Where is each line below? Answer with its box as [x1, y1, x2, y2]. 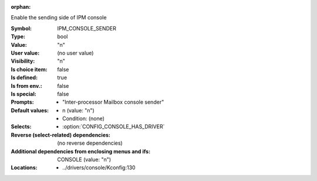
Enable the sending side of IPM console [11, 14, 107, 21]
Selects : [11, 123, 32, 130]
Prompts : [11, 98, 35, 105]
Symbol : [11, 25, 32, 32]
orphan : [11, 4, 31, 10]
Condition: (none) [62, 115, 105, 122]
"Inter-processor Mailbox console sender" [62, 98, 164, 105]
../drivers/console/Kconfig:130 [62, 164, 136, 171]
